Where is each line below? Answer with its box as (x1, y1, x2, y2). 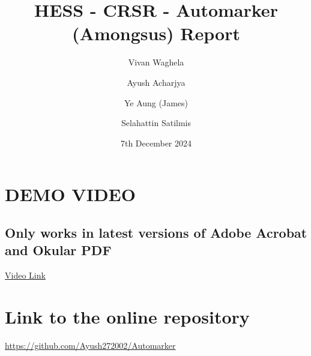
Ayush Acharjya (127, 76, 186, 88)
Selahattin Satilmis (121, 116, 191, 129)
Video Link (5, 269, 46, 282)
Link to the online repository (5, 304, 250, 328)
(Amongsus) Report (72, 21, 240, 46)
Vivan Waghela (128, 56, 184, 68)
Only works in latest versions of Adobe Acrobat (5, 223, 307, 241)
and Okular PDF (5, 241, 112, 259)
